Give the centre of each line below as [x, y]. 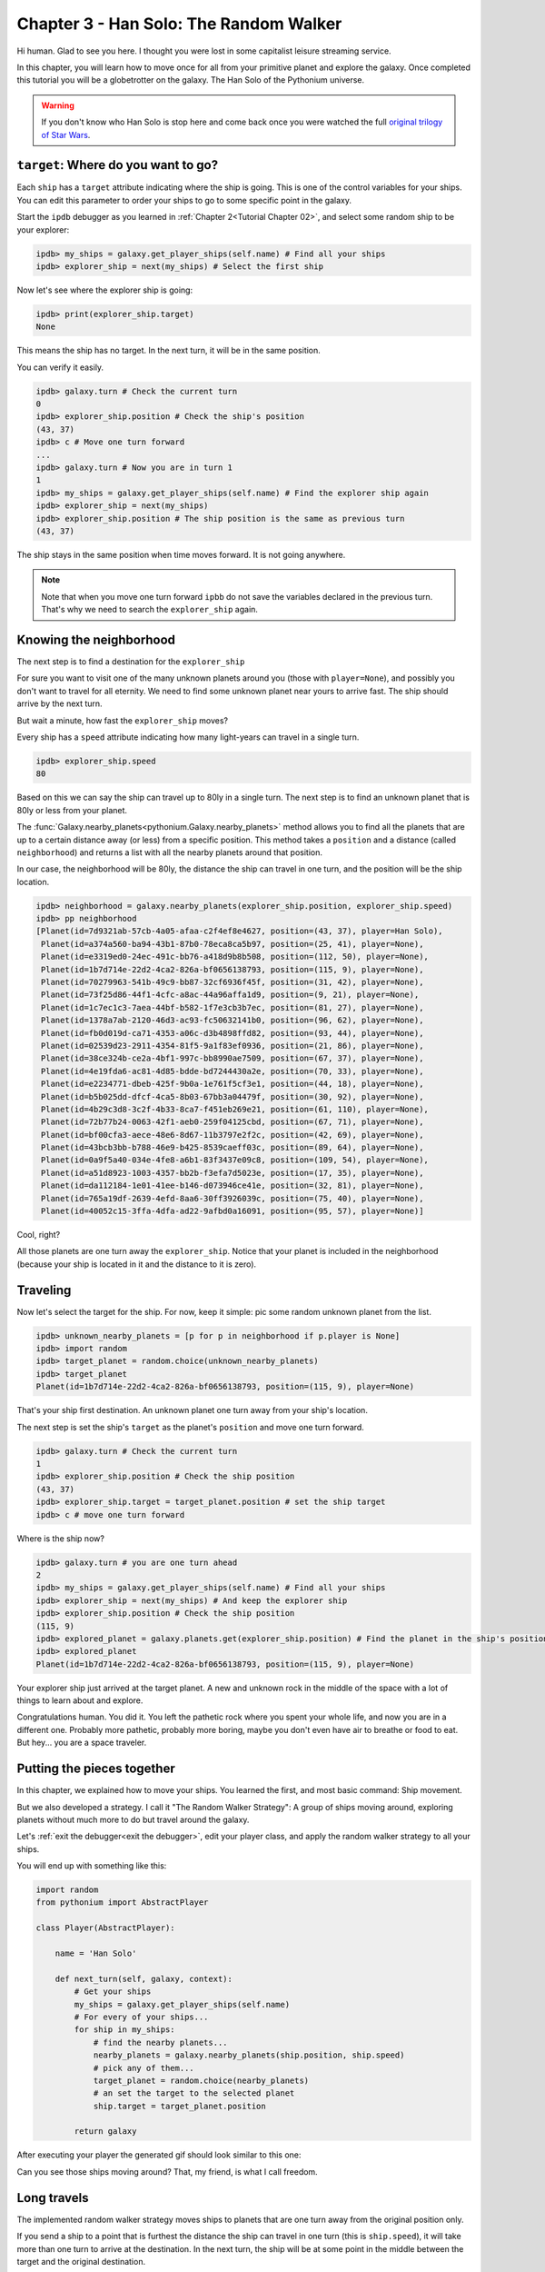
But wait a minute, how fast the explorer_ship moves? [123, 720]
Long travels [53, 2198]
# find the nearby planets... [160, 2042]
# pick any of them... [144, 2068]
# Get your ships [113, 1992]
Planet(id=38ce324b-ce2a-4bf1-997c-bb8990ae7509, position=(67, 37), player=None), [233, 1058]
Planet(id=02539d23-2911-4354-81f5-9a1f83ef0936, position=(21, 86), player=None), [233, 1046]
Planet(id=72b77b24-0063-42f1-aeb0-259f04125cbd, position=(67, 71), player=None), [233, 1122]
